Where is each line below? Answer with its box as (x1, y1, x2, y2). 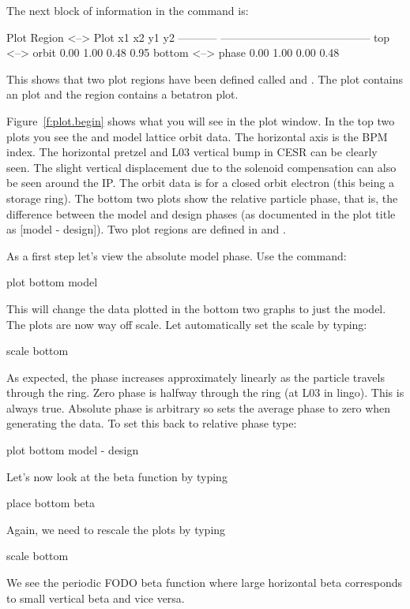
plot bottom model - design (6, 442, 139, 458)
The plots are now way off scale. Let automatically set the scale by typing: (6, 316, 367, 332)
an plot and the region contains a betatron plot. (6, 86, 239, 103)
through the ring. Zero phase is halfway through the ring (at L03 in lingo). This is (6, 384, 404, 401)
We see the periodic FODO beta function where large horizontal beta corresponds (6, 574, 402, 591)
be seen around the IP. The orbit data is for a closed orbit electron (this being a (6, 174, 395, 191)
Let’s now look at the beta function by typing (6, 468, 228, 484)
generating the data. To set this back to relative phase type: (6, 415, 297, 432)
